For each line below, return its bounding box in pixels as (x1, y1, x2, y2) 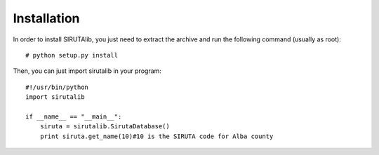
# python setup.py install (25, 51, 119, 59)
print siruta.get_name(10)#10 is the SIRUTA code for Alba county (39, 132, 274, 140)
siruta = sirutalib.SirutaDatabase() (39, 123, 170, 130)
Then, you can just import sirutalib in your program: (13, 67, 161, 75)
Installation (13, 11, 80, 26)
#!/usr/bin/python (25, 83, 89, 91)
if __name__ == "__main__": (25, 112, 122, 121)
